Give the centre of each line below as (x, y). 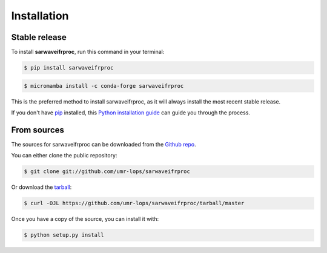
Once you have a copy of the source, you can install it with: (85, 219)
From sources (38, 130)
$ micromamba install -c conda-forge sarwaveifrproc (104, 86)
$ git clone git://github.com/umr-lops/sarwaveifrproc (107, 172)
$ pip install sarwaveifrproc (69, 68)
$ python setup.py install (64, 235)
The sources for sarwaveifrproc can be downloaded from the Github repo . (104, 144)
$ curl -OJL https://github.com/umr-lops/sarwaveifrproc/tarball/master (134, 203)
